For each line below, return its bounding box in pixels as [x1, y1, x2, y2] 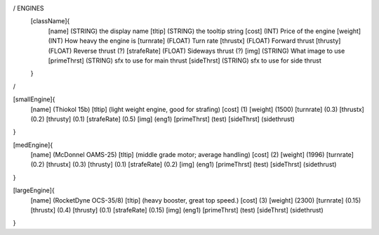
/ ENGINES [13, 4, 45, 12]
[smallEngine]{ [13, 95, 55, 103]
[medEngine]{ [13, 141, 53, 149]
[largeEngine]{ [13, 186, 55, 195]
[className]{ [30, 17, 70, 25]
